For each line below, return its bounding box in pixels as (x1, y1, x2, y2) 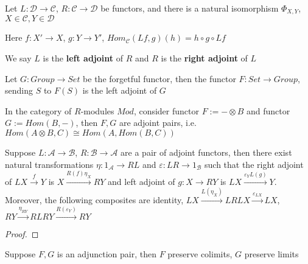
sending (5, 84, 33, 97)
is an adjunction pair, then (57, 248, 156, 260)
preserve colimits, (167, 248, 233, 260)
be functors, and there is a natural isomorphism (100, 2, 279, 14)
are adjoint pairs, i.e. (119, 116, 197, 129)
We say (5, 52, 32, 64)
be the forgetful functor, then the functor (83, 72, 236, 85)
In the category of (5, 104, 72, 117)
